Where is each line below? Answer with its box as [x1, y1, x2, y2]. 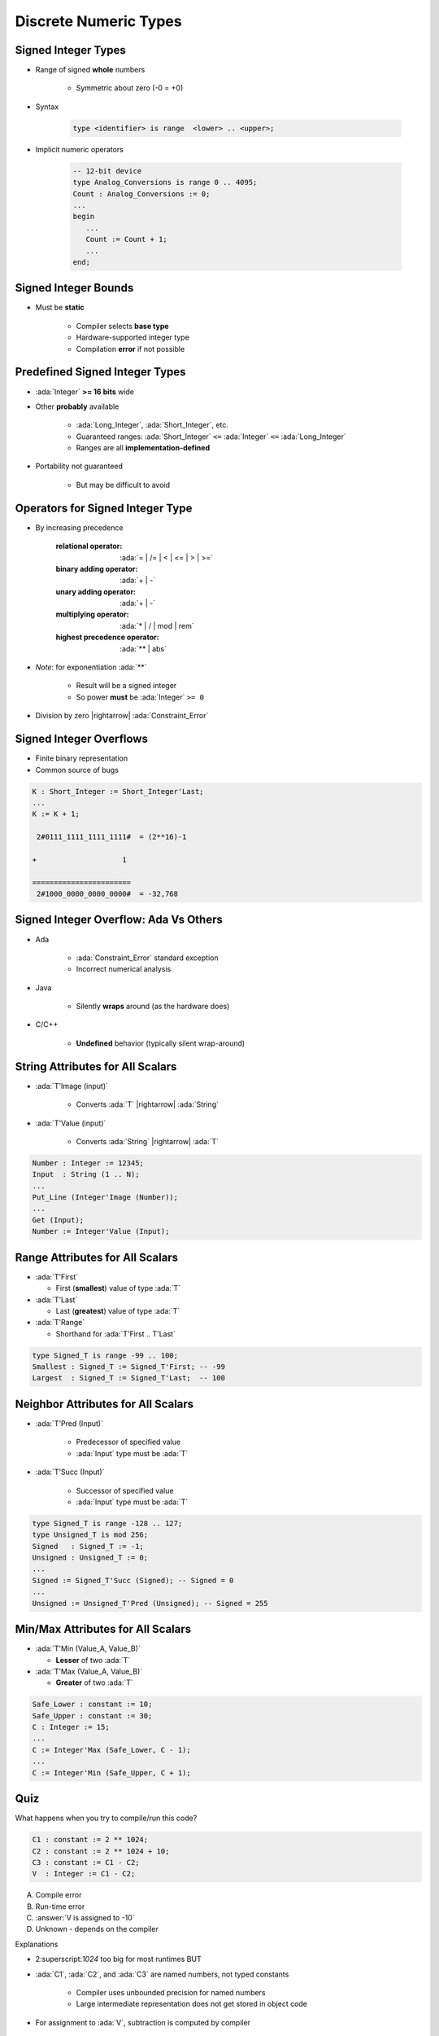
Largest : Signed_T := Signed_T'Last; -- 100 [32, 1373, 225, 1383]
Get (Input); [32, 1215, 85, 1225]
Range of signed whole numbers [35, 65, 146, 75]
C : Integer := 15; [32, 1722, 110, 1732]
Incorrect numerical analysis [76, 964, 172, 974]
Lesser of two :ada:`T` [55, 1655, 131, 1665]
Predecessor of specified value [76, 1437, 181, 1447]
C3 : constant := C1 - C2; [32, 1858, 140, 1867]
